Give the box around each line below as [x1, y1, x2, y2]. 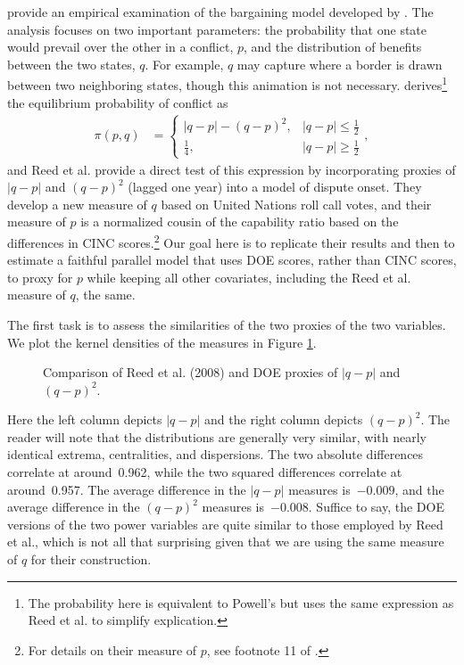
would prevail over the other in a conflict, [7, 37, 234, 56]
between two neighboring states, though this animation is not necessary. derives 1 [7, 73, 447, 94]
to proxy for [7, 267, 73, 286]
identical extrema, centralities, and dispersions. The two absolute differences [7, 445, 424, 464]
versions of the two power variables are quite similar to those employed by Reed [7, 514, 443, 533]
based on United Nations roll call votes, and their [161, 194, 432, 213]
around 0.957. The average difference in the [7, 480, 246, 498]
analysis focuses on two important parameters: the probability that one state [7, 20, 427, 38]
